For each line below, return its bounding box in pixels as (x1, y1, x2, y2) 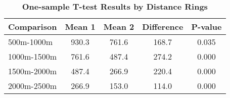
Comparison (8, 21, 57, 32)
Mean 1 (65, 21, 96, 32)
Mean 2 (103, 21, 134, 32)
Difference (142, 21, 183, 32)
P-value (191, 21, 222, 32)
